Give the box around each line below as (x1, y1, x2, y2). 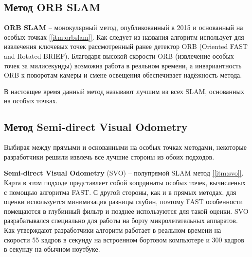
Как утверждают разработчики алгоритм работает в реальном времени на (4, 225, 221, 235)
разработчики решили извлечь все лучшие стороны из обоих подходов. (4, 151, 215, 161)
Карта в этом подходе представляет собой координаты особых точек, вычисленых (4, 177, 246, 187)
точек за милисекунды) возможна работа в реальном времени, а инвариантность (4, 60, 242, 70)
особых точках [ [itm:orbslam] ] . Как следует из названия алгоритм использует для (4, 32, 244, 42)
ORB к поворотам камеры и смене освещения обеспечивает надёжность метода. (4, 70, 242, 80)
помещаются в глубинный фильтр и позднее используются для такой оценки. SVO (4, 206, 249, 216)
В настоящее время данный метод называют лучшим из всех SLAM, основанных (4, 86, 244, 96)
